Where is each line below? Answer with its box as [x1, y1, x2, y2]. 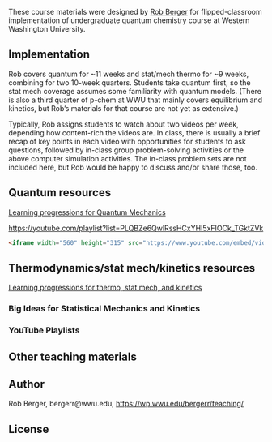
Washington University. [8, 24, 86, 33]
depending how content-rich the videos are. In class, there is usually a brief [8, 127, 261, 137]
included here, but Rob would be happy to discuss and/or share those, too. [8, 162, 257, 172]
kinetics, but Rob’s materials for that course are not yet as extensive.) [8, 103, 239, 113]
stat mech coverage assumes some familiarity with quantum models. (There [8, 86, 261, 96]
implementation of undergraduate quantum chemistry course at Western [8, 15, 250, 25]
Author [8, 377, 45, 391]
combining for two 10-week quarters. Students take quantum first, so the [8, 77, 251, 88]
